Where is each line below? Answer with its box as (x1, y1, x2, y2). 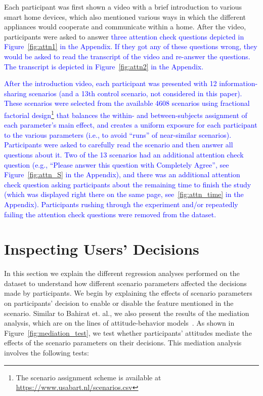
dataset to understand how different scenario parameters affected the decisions (4, 278, 247, 288)
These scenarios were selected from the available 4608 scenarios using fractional (4, 98, 250, 108)
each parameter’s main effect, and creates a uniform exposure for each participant (4, 120, 257, 130)
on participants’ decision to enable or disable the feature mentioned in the (4, 298, 234, 308)
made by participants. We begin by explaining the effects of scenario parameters (4, 288, 252, 298)
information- (219, 78, 258, 89)
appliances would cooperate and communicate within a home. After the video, (4, 21, 246, 32)
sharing (4, 88, 27, 98)
